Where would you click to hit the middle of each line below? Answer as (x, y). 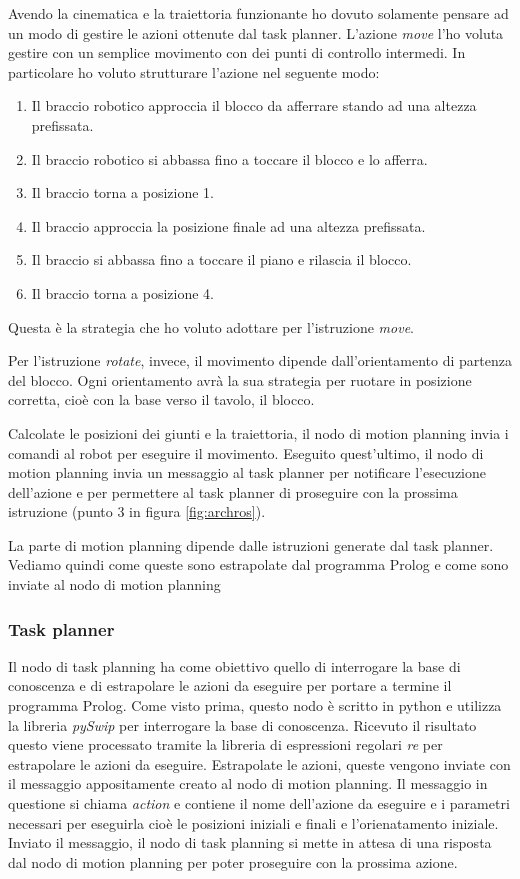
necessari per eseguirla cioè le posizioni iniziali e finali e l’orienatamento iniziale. (253, 822)
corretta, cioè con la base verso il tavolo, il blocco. (161, 399)
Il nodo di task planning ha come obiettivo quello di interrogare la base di (234, 665)
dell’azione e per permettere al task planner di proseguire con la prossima (233, 491)
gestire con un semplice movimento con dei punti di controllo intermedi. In (237, 52)
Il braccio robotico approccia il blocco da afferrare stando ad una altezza (254, 105)
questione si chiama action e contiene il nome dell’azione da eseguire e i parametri (259, 803)
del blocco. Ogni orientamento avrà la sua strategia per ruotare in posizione (240, 379)
